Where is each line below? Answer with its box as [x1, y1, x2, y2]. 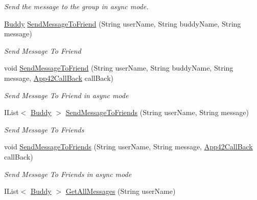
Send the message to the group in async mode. [4, 1, 149, 11]
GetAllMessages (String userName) [65, 186, 176, 196]
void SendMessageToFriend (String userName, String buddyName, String [4, 62, 233, 73]
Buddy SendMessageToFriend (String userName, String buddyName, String [4, 18, 241, 29]
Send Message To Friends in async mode [4, 168, 132, 179]
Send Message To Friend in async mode [4, 90, 129, 100]
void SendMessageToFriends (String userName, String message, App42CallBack [4, 141, 253, 152]
